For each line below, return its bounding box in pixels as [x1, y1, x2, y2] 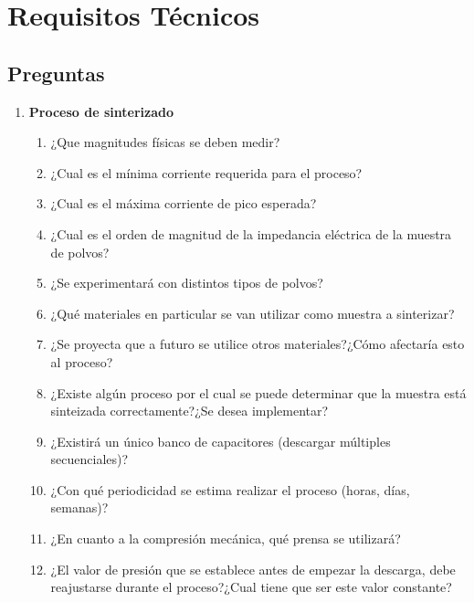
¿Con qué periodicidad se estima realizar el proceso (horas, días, [50, 480, 410, 499]
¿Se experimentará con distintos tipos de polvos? [50, 273, 323, 292]
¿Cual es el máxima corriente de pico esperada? [50, 194, 317, 213]
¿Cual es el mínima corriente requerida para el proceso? [50, 163, 363, 182]
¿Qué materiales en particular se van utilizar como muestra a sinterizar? [50, 303, 455, 322]
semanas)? [50, 498, 109, 517]
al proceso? [50, 352, 113, 371]
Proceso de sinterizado [28, 101, 174, 121]
